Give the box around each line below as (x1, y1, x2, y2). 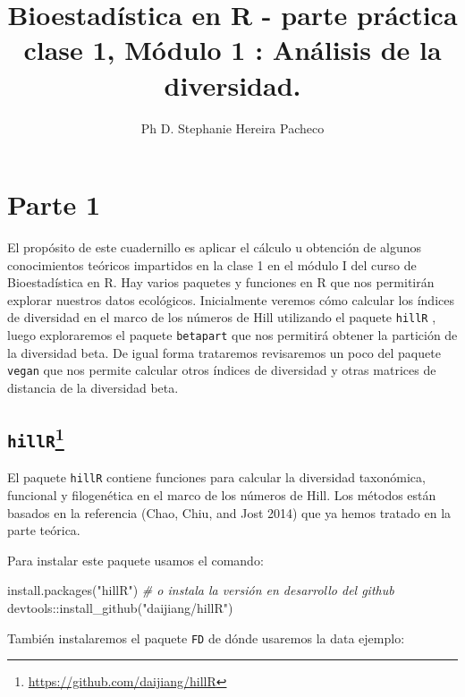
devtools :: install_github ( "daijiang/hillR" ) (7, 598, 233, 616)
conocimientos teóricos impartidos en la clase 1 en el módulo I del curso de (7, 255, 417, 274)
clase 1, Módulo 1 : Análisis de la (23, 31, 442, 68)
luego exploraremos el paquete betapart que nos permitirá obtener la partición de (7, 326, 458, 344)
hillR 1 (7, 421, 64, 451)
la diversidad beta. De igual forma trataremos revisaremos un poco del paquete (7, 343, 441, 361)
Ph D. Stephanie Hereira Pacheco (140, 118, 325, 137)
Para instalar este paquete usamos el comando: (7, 550, 264, 569)
